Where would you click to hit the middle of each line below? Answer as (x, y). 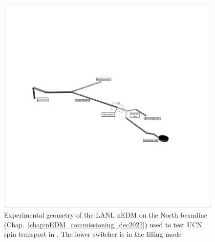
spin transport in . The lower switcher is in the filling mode (93, 234)
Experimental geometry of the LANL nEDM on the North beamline (106, 214)
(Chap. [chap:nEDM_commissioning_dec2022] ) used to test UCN (103, 224)
